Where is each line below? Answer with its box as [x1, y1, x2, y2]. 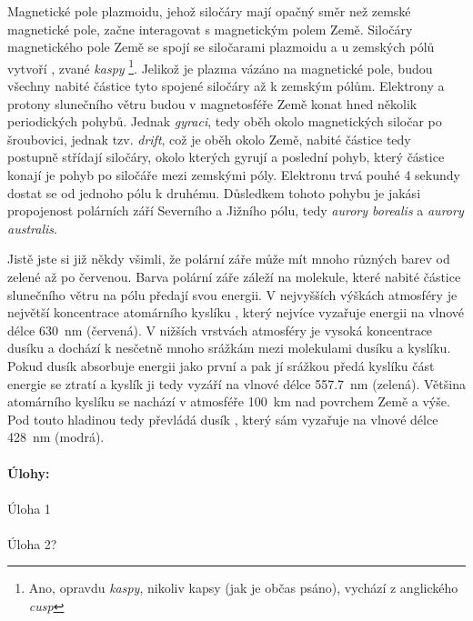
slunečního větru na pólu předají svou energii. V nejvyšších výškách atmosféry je [7, 285, 458, 304]
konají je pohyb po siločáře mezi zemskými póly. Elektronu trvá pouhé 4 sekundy [7, 165, 460, 184]
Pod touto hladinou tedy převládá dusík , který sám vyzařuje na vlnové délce [7, 409, 438, 428]
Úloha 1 [7, 498, 51, 517]
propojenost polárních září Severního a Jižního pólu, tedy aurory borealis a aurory [7, 201, 464, 220]
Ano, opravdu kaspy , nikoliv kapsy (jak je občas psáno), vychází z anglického [28, 578, 458, 597]
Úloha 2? [7, 534, 57, 553]
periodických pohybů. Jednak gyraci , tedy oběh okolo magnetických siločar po [7, 112, 442, 131]
